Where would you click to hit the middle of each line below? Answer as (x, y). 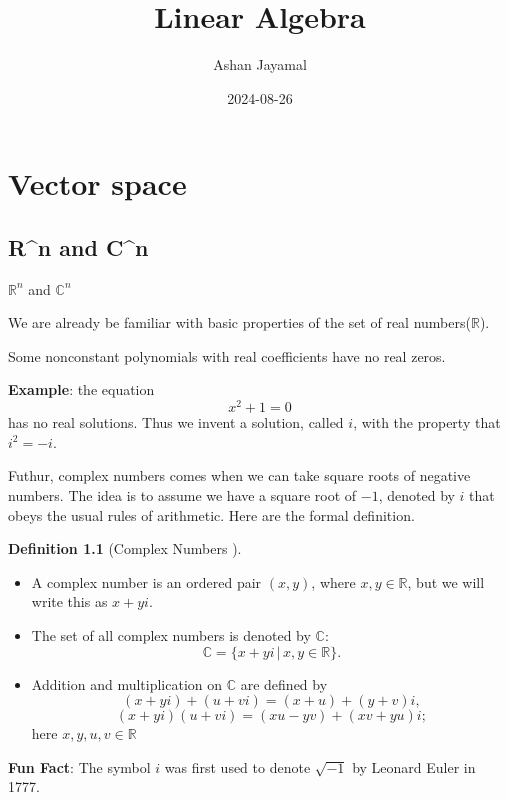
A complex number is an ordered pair (146, 581)
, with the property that (427, 422)
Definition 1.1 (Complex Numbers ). (125, 548)
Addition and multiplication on (127, 683)
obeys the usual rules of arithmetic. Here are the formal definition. (211, 514)
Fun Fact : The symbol (79, 766)
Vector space (97, 183)
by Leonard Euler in (414, 766)
